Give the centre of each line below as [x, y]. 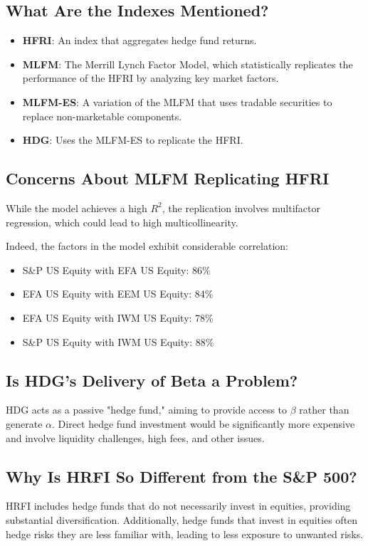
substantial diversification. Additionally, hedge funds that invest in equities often [182, 519]
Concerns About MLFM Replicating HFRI [168, 178]
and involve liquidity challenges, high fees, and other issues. [135, 437]
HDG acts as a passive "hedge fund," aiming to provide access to [147, 410]
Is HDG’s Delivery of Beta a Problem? [152, 380]
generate [24, 423]
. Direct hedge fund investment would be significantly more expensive [204, 423]
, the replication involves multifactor [241, 208]
